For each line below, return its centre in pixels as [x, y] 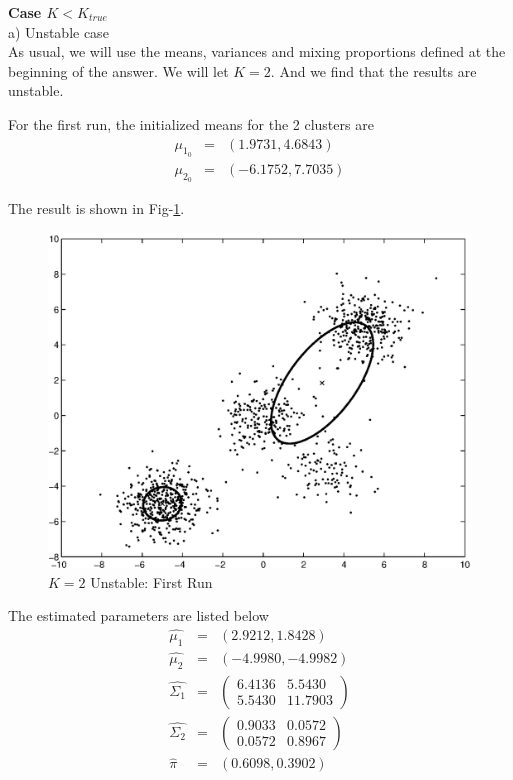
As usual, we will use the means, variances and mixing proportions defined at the [257, 51]
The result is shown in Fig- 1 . [96, 208]
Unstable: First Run [151, 581]
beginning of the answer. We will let [118, 70]
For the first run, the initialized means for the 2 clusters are [191, 123]
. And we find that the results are [373, 70]
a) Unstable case [58, 31]
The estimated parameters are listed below [138, 615]
